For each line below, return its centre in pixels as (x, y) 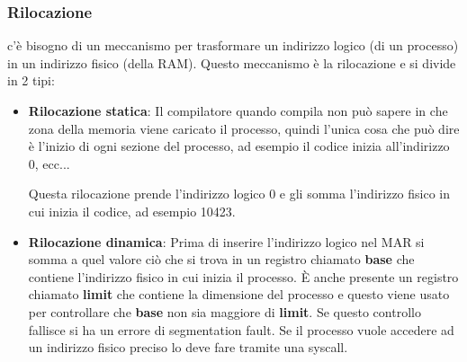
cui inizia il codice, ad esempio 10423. (132, 211)
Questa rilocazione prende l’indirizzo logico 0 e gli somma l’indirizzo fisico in (239, 194)
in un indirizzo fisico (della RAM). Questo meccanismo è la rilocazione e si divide (232, 62)
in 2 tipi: (31, 80)
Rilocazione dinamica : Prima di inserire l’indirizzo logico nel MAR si (226, 241)
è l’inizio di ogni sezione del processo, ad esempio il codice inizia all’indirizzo (239, 146)
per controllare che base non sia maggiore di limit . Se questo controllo (225, 311)
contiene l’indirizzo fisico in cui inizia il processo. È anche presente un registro (243, 276)
